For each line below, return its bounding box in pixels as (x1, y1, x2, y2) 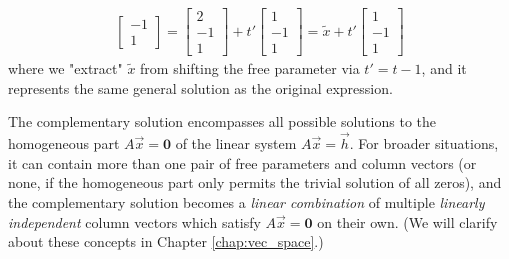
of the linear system (175, 133, 297, 154)
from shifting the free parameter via (140, 58, 360, 79)
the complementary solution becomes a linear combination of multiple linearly (8, 191, 485, 212)
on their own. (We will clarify (317, 211, 498, 232)
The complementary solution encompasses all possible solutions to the (8, 111, 437, 132)
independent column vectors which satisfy (8, 211, 261, 232)
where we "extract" (8, 58, 123, 79)
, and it (421, 58, 467, 79)
